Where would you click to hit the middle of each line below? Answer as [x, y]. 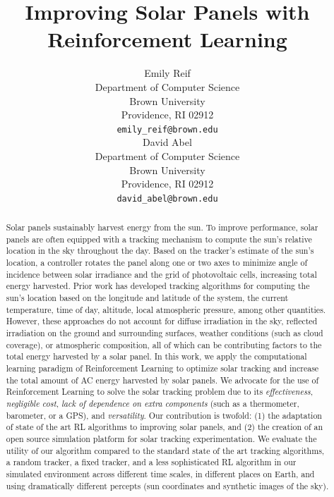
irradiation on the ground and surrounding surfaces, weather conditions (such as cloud [165, 333]
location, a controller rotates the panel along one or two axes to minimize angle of [157, 263]
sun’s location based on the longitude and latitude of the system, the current [147, 298]
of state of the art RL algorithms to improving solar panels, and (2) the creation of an [165, 427]
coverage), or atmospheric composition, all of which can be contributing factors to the [164, 344]
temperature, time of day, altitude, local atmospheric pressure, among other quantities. [166, 309]
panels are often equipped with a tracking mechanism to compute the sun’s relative [159, 239]
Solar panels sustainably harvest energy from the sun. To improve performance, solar [162, 227]
